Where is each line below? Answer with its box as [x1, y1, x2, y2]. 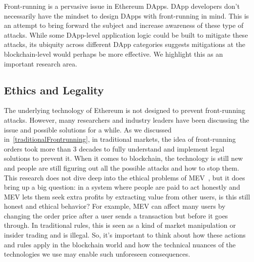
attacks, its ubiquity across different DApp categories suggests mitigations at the [4, 39, 246, 49]
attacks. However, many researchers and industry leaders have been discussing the [4, 114, 250, 125]
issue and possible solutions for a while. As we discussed [4, 124, 171, 134]
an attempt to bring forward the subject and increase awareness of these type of [4, 20, 244, 30]
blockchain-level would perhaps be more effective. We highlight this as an [4, 48, 223, 59]
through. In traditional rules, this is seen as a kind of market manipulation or [4, 220, 236, 230]
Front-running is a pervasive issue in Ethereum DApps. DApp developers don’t [4, 1, 240, 11]
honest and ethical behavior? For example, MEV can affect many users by [4, 201, 226, 211]
